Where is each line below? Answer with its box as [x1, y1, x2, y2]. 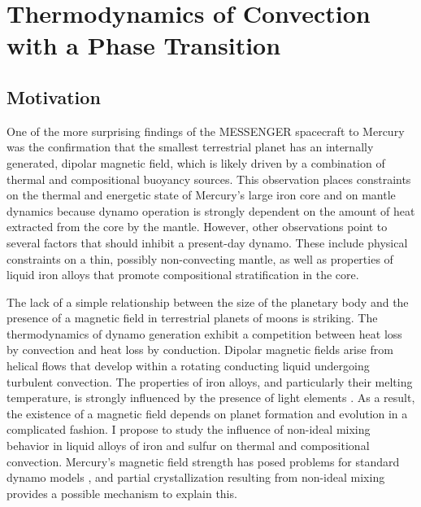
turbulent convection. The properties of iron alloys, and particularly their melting [7, 373, 413, 390]
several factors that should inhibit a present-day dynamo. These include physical [7, 234, 408, 251]
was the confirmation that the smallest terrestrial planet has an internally [7, 138, 374, 155]
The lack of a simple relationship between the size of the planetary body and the [7, 293, 409, 310]
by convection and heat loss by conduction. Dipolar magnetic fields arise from [7, 341, 393, 358]
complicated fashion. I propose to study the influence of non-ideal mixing [7, 421, 371, 438]
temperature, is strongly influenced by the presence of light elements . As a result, [7, 389, 415, 406]
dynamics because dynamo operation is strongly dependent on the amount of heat [7, 202, 415, 219]
